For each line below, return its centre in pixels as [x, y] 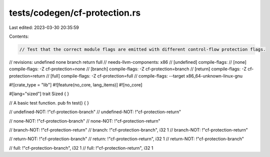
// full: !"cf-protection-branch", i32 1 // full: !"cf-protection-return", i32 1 [81, 148]
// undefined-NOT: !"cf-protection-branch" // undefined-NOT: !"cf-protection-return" [95, 112]
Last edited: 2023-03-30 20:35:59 [44, 27]
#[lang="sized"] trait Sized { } [39, 94]
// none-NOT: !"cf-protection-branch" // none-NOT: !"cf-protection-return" [85, 121]
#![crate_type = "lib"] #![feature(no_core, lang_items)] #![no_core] [76, 85]
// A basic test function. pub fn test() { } [49, 103]
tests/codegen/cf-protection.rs [75, 13]
